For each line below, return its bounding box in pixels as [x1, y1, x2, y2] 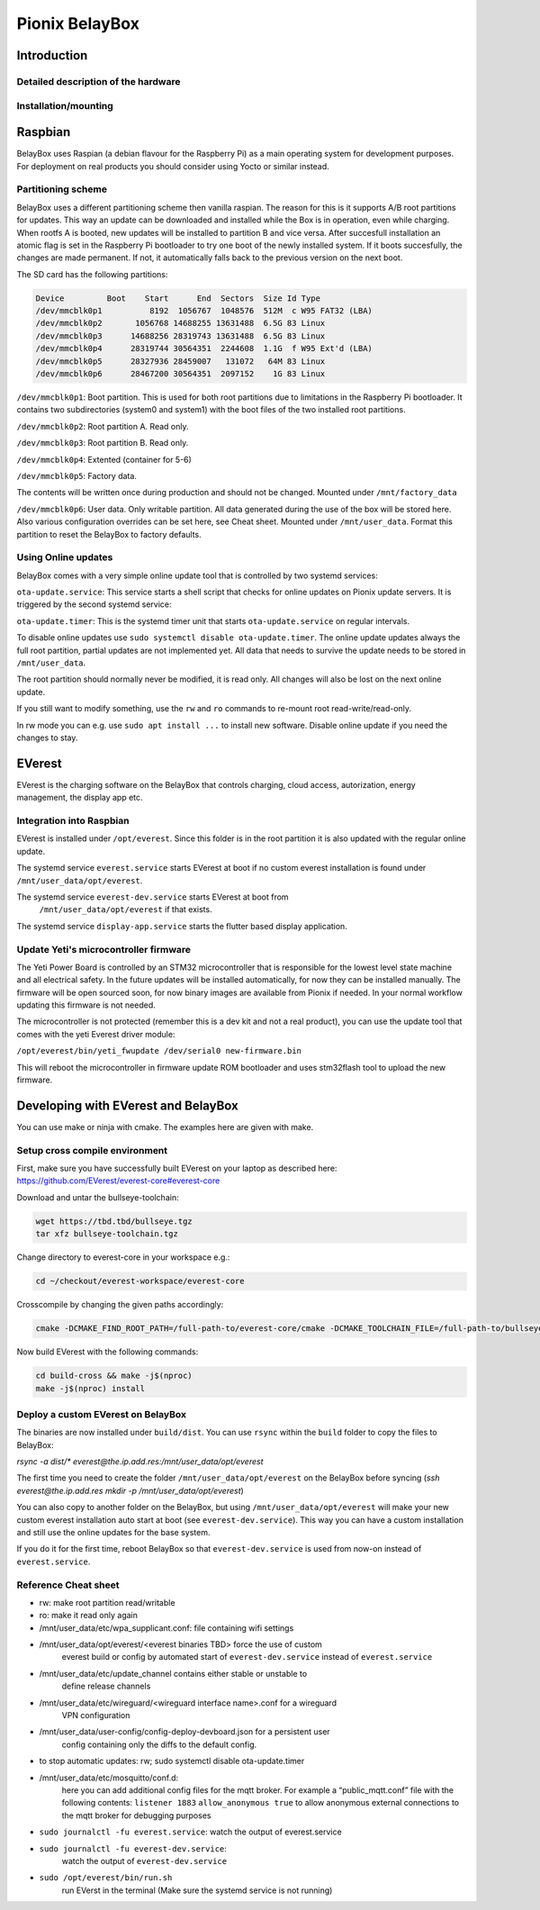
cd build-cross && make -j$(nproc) [35, 1371, 193, 1381]
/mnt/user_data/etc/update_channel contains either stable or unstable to [39, 1668, 308, 1679]
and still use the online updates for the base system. [16, 1526, 211, 1537]
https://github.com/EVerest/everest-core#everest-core [16, 1175, 220, 1186]
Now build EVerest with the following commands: [16, 1346, 199, 1357]
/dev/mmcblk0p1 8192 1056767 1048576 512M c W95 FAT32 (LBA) [35, 306, 373, 316]
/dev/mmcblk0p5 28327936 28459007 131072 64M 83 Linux [35, 356, 326, 367]
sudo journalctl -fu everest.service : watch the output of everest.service [39, 1826, 342, 1837]
